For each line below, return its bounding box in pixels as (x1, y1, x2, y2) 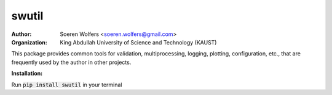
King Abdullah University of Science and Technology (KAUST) (60, 38, 217, 46)
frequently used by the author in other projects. (11, 58, 132, 66)
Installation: (11, 70, 43, 77)
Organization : (11, 38, 47, 46)
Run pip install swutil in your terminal (11, 81, 122, 88)
